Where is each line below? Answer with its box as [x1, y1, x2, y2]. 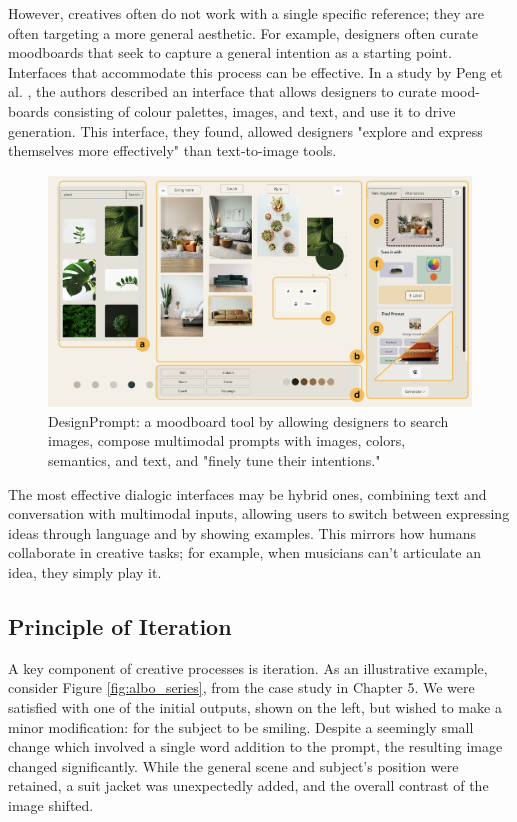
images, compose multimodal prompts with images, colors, [48, 430, 406, 451]
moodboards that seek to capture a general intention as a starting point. [8, 42, 452, 63]
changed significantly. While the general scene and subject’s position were [8, 755, 459, 776]
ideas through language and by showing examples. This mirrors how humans [8, 522, 477, 543]
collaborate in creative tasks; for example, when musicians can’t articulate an [8, 542, 481, 563]
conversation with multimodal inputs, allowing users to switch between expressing [8, 503, 510, 524]
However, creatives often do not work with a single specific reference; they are [8, 3, 485, 23]
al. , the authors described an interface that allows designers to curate [8, 81, 437, 102]
